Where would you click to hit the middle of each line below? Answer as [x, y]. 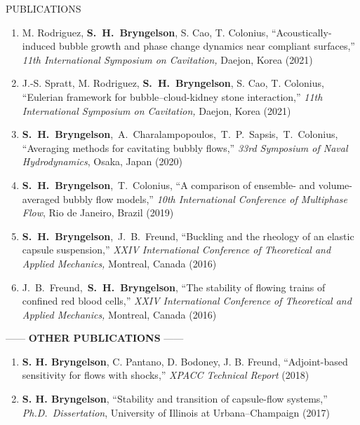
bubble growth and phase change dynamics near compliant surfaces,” [207, 46]
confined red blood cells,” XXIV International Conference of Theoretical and [187, 301]
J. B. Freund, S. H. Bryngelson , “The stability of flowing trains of [174, 287]
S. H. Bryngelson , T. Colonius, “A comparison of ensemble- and [169, 184]
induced [39, 46]
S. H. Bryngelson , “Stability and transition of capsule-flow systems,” [175, 399]
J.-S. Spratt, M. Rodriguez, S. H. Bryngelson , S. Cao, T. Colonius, [173, 83]
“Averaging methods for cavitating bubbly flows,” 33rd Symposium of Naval [185, 147]
